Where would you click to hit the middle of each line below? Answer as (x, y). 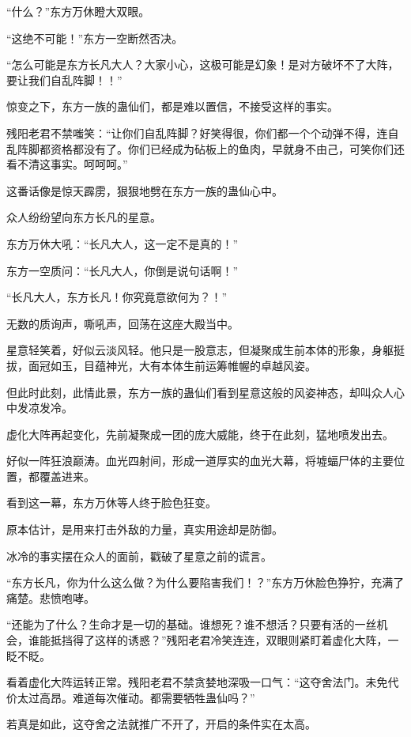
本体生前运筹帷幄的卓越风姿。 (238, 365)
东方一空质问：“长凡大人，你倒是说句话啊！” (123, 270)
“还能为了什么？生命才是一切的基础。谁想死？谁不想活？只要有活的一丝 (192, 624)
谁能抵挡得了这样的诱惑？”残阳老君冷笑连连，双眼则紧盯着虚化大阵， (208, 640)
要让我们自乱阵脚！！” (64, 79)
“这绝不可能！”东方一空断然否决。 (95, 38)
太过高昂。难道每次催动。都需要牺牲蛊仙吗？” (136, 697)
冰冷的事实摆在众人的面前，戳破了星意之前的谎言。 (139, 556)
